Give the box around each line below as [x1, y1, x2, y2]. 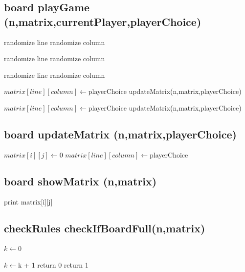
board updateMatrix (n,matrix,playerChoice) [4, 126, 237, 141]
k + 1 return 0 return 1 [18, 259, 89, 270]
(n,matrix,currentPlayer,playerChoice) [4, 14, 201, 29]
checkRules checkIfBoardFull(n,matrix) [4, 220, 205, 235]
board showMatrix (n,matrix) [4, 173, 157, 188]
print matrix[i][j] [4, 196, 53, 206]
